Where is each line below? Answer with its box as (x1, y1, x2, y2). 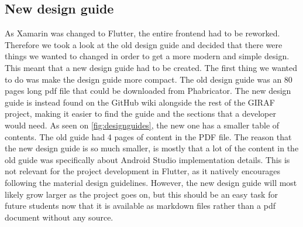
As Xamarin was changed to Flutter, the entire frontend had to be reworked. (5, 27, 280, 39)
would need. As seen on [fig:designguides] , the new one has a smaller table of (5, 118, 280, 131)
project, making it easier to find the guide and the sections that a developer (5, 107, 276, 120)
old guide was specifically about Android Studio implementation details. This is (5, 153, 290, 165)
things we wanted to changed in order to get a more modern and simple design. (5, 50, 290, 62)
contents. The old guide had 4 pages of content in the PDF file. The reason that (5, 130, 292, 143)
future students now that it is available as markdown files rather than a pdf (5, 199, 276, 212)
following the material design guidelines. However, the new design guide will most (5, 176, 297, 188)
